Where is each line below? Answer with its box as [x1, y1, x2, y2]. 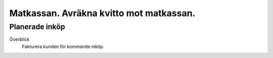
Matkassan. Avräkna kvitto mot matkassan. [9, 8, 196, 19]
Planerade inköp [9, 22, 65, 31]
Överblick [9, 36, 30, 42]
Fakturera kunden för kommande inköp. [22, 43, 105, 49]
